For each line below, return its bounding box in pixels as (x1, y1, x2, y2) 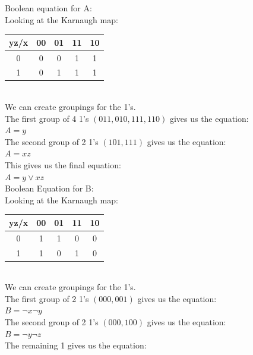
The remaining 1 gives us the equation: (5, 339, 147, 351)
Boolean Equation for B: (5, 182, 94, 194)
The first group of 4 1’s (5, 112, 89, 124)
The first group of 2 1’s (5, 292, 89, 304)
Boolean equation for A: (5, 2, 92, 14)
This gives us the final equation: (5, 159, 121, 171)
